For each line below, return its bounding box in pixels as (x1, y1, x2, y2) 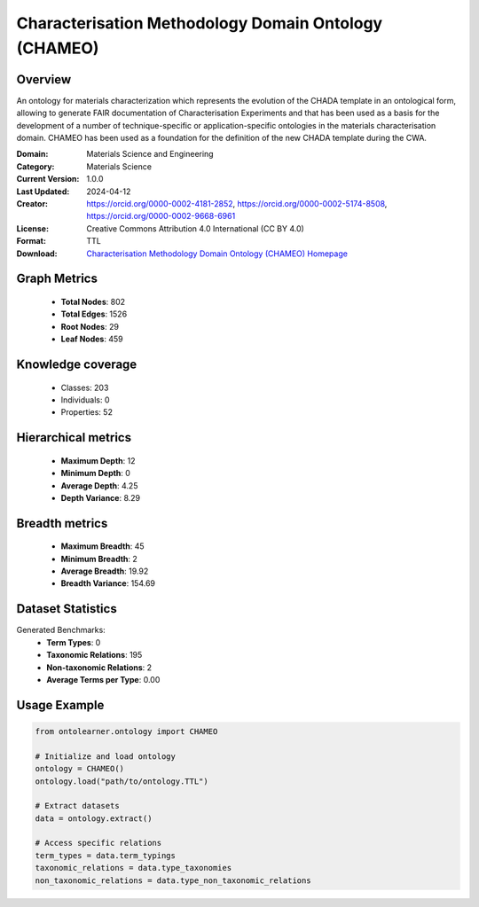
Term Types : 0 (46, 637, 101, 647)
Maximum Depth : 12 (60, 455, 137, 465)
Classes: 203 (60, 382, 109, 393)
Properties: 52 (60, 407, 113, 418)
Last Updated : (16, 186, 70, 197)
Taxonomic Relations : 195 (46, 650, 143, 661)
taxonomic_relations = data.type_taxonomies (35, 863, 232, 873)
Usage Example (16, 697, 105, 713)
